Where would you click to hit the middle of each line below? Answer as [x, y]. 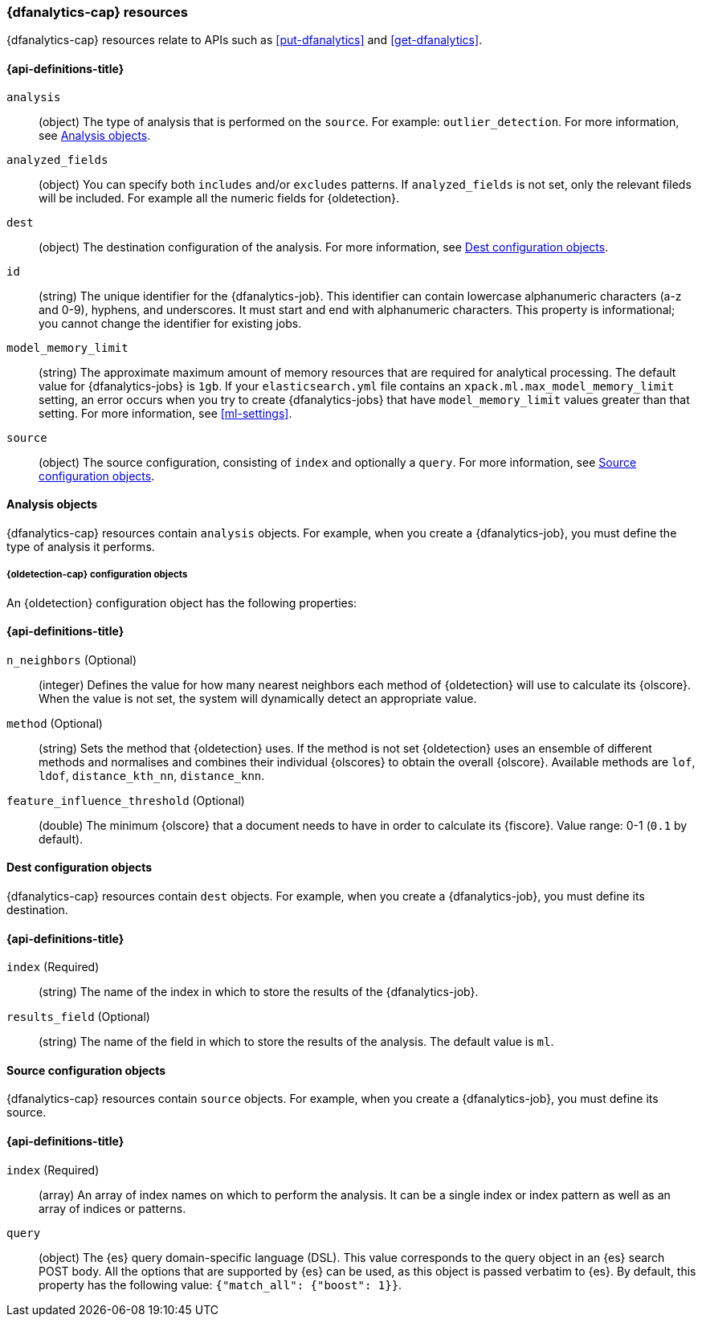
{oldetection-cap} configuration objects [97, 575]
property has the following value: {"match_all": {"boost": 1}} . [220, 1284]
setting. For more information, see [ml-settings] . [165, 413]
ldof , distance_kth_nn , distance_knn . [152, 775]
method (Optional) [55, 723]
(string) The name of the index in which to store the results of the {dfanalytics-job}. [259, 992]
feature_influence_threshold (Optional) [126, 800]
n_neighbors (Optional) [72, 659]
